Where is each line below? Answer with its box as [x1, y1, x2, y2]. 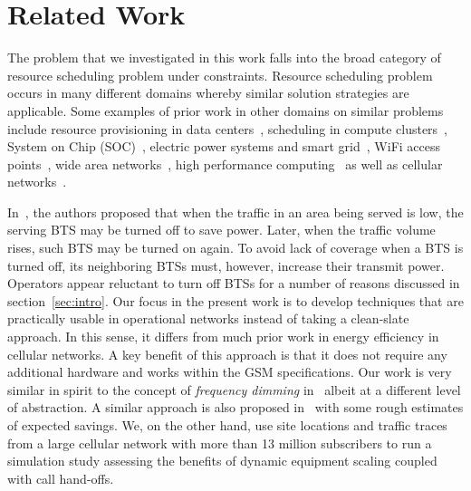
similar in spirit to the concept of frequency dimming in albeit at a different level [7, 380, 461, 399]
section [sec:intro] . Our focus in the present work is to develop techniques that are [7, 291, 464, 310]
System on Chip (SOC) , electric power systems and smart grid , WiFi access [7, 137, 441, 156]
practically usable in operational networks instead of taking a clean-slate [7, 309, 409, 328]
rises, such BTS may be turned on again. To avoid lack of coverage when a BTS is [7, 238, 464, 257]
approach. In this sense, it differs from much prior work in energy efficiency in [7, 327, 439, 346]
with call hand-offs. [7, 468, 114, 487]
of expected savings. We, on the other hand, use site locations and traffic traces [7, 416, 447, 434]
